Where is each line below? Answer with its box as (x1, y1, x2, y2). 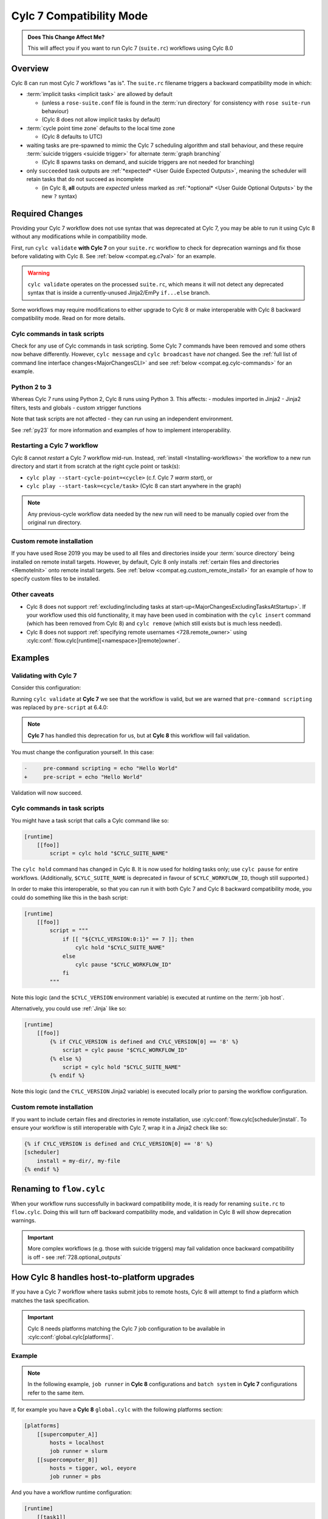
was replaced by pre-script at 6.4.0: (11, 704, 109, 711)
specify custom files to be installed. (11, 575, 100, 583)
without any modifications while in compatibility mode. (11, 233, 148, 240)
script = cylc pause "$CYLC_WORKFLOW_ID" (62, 1047, 188, 1054)
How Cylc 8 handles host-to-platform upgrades (11, 1272, 195, 1283)
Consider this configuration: (11, 684, 81, 691)
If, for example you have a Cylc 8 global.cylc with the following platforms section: (11, 1406, 223, 1413)
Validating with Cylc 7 (11, 671, 77, 680)
